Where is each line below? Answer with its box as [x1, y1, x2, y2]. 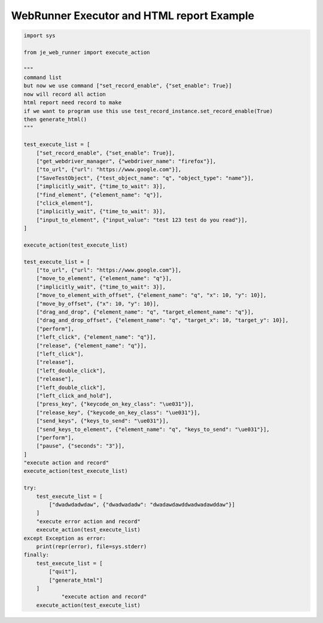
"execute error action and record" [36, 518, 141, 525]
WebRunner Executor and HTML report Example [11, 9, 254, 22]
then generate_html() [23, 116, 87, 123]
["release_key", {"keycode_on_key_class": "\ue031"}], [36, 409, 200, 416]
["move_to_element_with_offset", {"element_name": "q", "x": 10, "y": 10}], [36, 292, 267, 299]
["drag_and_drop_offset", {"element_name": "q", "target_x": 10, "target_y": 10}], [36, 317, 289, 324]
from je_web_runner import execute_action [23, 48, 150, 56]
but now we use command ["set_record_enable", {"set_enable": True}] [23, 83, 232, 89]
